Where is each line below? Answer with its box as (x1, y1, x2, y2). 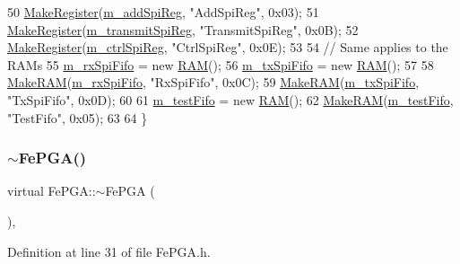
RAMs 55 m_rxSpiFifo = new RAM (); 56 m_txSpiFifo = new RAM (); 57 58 (7, 55, 434, 74)
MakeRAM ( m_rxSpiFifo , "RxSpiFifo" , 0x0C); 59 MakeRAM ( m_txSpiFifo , (7, 73, 420, 92)
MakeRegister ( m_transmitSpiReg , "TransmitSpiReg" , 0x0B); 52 (7, 20, 359, 39)
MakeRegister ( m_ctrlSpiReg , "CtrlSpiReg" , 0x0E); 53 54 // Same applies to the (7, 38, 448, 57)
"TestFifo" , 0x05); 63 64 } (7, 108, 148, 127)
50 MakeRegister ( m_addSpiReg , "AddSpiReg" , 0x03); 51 (7, 3, 319, 21)
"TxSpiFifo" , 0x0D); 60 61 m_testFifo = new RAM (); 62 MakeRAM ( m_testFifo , (7, 90, 454, 109)
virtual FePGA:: (7, 181, 96, 200)
